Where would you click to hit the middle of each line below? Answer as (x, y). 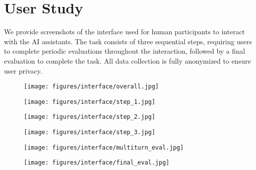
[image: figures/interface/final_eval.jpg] (97, 163)
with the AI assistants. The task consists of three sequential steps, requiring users (128, 41)
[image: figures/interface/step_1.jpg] (90, 102)
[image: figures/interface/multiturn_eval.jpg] (104, 147)
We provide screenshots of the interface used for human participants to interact (125, 32)
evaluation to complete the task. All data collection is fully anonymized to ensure (128, 60)
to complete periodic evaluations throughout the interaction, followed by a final (125, 51)
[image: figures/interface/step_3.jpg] (90, 132)
